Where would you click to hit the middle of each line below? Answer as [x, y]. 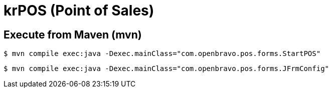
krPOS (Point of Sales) [79, 10]
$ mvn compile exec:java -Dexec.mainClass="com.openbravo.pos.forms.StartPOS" [162, 54]
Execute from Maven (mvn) [73, 34]
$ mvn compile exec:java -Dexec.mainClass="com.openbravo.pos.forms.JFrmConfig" [167, 69]
